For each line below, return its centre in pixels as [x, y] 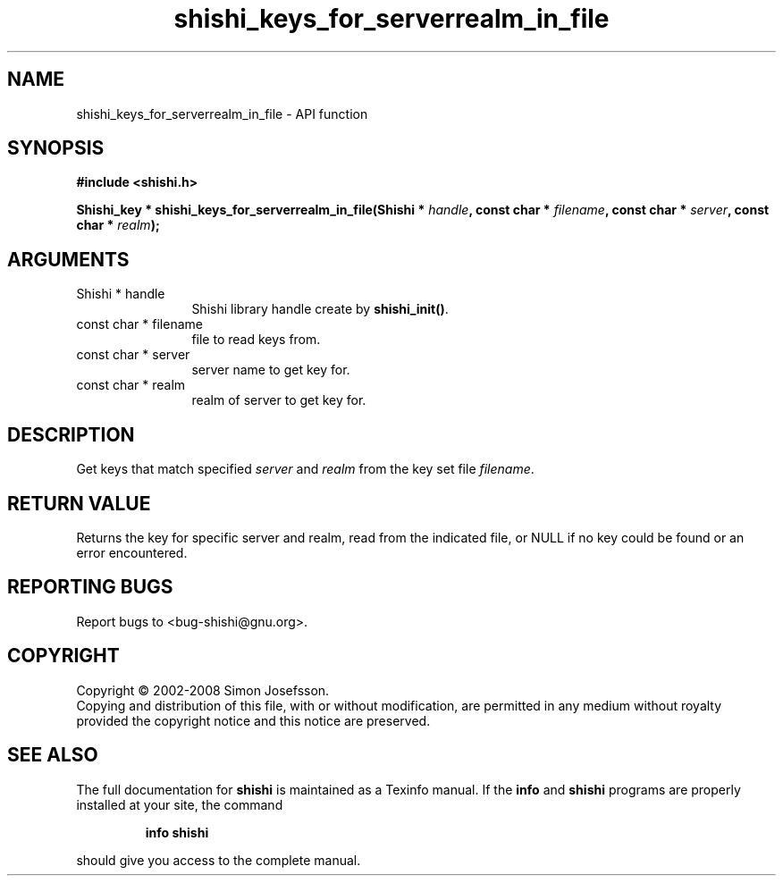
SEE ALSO [53, 755]
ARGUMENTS [68, 259]
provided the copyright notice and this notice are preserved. [253, 720]
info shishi [177, 832]
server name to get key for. [271, 370]
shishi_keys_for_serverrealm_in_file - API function [222, 114]
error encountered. [132, 552]
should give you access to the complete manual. [219, 860]
